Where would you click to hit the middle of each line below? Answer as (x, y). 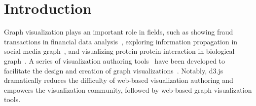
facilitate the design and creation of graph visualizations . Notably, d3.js (114, 70)
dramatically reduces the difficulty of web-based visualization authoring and (119, 80)
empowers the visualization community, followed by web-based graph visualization (128, 89)
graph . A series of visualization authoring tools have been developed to (115, 60)
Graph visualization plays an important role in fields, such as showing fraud (119, 32)
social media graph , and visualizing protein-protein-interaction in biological (119, 51)
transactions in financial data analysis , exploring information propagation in (121, 41)
